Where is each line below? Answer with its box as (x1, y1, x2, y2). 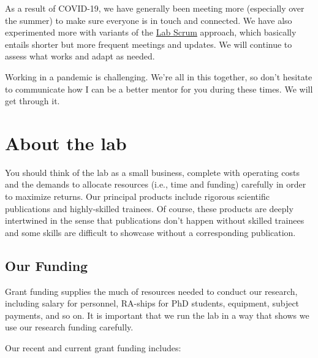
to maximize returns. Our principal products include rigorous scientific (5, 190, 270, 203)
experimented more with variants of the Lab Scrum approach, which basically (5, 26, 297, 39)
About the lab (5, 130, 127, 155)
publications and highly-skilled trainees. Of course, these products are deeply (5, 202, 293, 215)
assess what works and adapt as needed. (5, 50, 155, 63)
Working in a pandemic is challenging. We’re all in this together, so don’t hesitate (5, 70, 312, 83)
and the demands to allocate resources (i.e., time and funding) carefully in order (5, 178, 306, 191)
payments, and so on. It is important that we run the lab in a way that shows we (5, 308, 309, 321)
